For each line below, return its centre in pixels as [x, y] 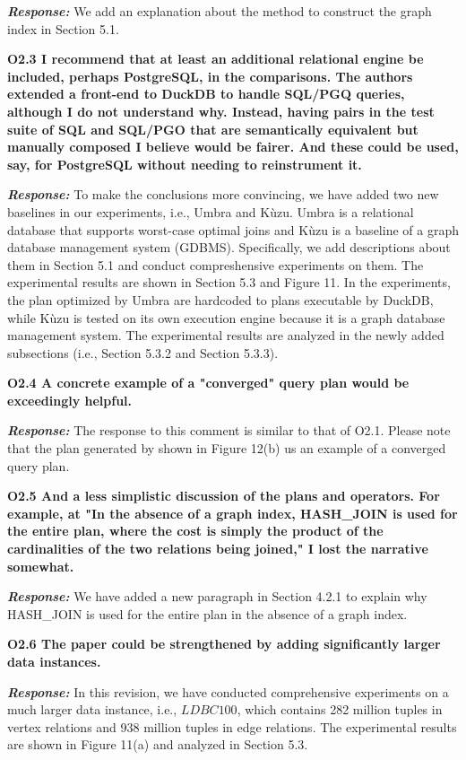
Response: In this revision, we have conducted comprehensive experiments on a [228, 691]
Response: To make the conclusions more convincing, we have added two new [223, 194]
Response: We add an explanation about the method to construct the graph [220, 11]
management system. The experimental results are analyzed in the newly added [226, 335]
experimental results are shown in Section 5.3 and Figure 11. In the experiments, [229, 282]
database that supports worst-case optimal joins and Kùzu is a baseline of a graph [233, 229]
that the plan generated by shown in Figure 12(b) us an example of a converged [227, 448]
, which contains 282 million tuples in [340, 709]
